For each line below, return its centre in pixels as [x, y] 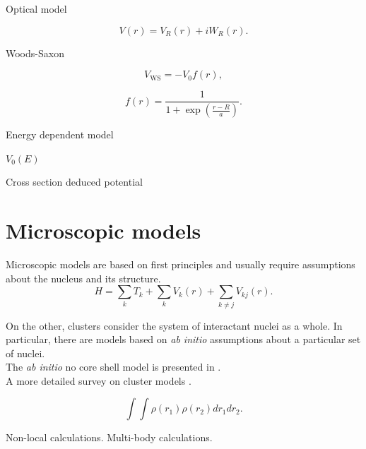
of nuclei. [25, 353]
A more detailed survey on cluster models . [99, 380]
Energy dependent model [60, 134]
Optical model [36, 8]
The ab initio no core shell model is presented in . [113, 367]
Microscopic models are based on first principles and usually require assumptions [181, 264]
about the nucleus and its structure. [83, 278]
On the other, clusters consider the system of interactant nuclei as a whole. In [174, 325]
